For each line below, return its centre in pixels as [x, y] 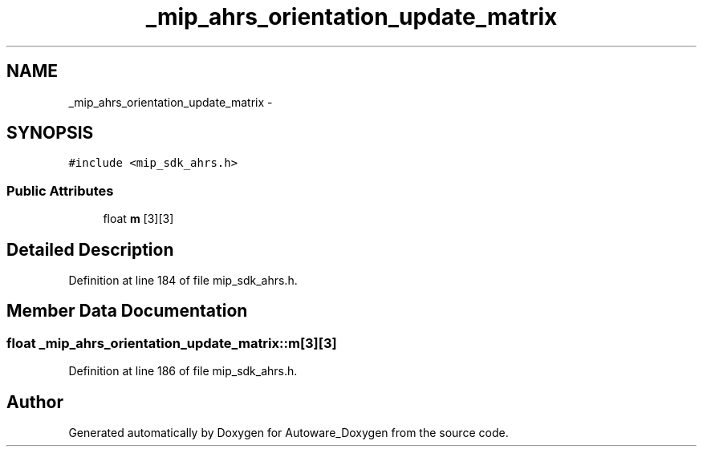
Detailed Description [90, 249]
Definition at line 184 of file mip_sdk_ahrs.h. [183, 281]
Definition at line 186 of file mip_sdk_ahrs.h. [183, 371]
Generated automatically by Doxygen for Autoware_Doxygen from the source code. [289, 433]
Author [35, 402]
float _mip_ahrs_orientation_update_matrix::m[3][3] [172, 343]
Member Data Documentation [127, 311]
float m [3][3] [138, 219]
